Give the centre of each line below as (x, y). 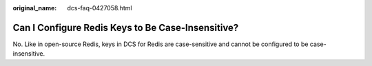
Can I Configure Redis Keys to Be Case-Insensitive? (126, 27)
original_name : (35, 8)
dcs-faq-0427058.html (100, 8)
